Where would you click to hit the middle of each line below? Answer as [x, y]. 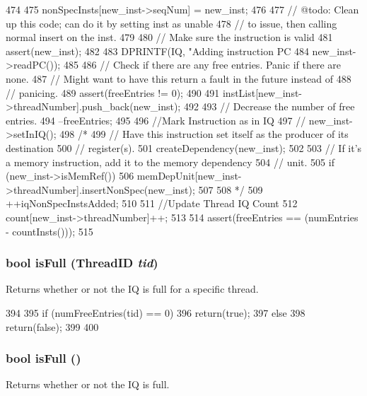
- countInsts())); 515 [49, 231]
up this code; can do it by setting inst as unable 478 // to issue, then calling [171, 23]
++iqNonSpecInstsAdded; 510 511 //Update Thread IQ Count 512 [152, 203]
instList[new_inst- [262, 92]
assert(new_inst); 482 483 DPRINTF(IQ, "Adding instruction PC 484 [157, 51]
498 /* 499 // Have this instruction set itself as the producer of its [204, 134]
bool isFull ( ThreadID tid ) [82, 263]
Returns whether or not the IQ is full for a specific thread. [132, 289]
